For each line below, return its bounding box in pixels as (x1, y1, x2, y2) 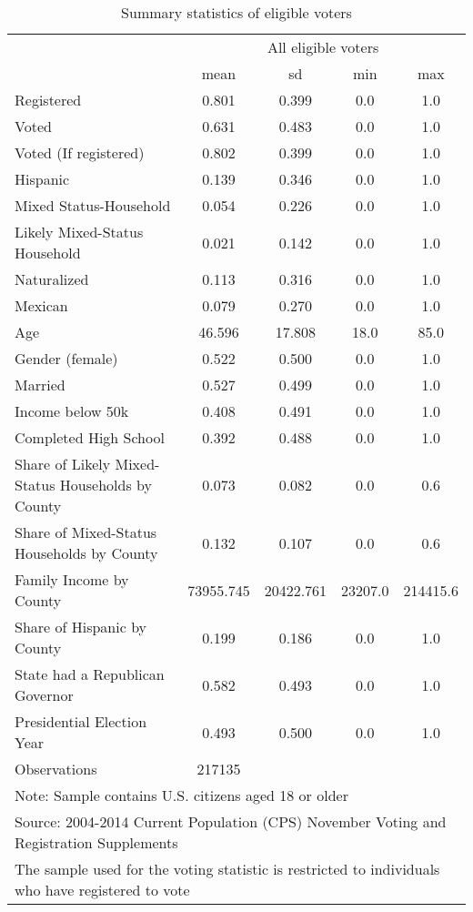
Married (15, 374, 65, 395)
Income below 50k (15, 400, 129, 421)
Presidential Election (15, 711, 147, 732)
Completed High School (15, 427, 165, 448)
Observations (15, 758, 97, 779)
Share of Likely (15, 453, 111, 474)
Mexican (15, 295, 68, 316)
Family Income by (15, 569, 129, 590)
